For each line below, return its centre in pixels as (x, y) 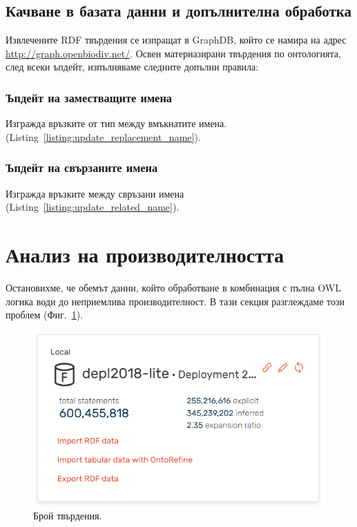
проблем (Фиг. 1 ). (44, 315)
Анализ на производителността (145, 254)
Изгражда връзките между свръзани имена (95, 193)
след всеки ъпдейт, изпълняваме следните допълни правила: (132, 67)
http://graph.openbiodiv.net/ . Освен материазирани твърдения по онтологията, (173, 53)
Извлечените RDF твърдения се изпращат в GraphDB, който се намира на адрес (176, 40)
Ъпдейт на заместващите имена (89, 97)
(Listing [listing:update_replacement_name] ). (103, 136)
